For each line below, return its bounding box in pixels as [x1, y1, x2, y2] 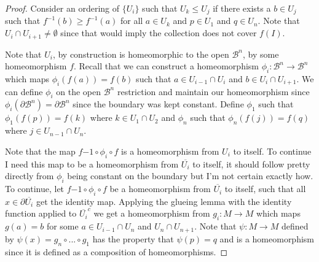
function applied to [5, 207, 77, 220]
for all [120, 14, 143, 27]
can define [5, 85, 43, 98]
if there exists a [213, 2, 271, 14]
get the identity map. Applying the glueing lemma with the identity [36, 195, 292, 207]
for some [46, 220, 79, 233]
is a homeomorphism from [121, 144, 219, 157]
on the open [56, 85, 101, 98]
